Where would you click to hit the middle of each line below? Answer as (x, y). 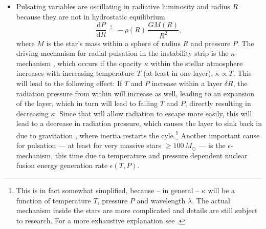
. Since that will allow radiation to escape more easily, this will (153, 113)
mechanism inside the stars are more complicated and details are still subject (137, 210)
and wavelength (161, 200)
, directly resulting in (218, 103)
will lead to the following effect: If (69, 83)
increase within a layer (187, 83)
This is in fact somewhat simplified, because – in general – (108, 190)
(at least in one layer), (178, 73)
